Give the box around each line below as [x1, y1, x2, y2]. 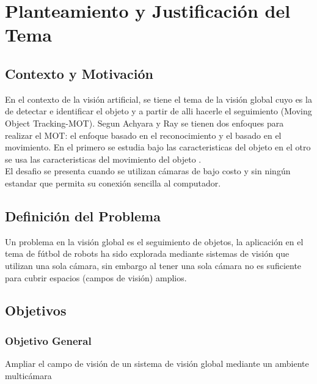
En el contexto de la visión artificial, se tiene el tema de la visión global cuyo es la [5, 92, 312, 105]
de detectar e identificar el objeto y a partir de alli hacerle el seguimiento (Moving [5, 105, 312, 117]
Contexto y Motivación [5, 64, 153, 83]
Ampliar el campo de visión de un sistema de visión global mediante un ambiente [5, 357, 309, 370]
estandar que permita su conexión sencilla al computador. [5, 176, 221, 189]
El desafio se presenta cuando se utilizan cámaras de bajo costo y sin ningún [5, 164, 291, 177]
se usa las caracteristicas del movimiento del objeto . [5, 152, 202, 165]
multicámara [5, 369, 52, 382]
